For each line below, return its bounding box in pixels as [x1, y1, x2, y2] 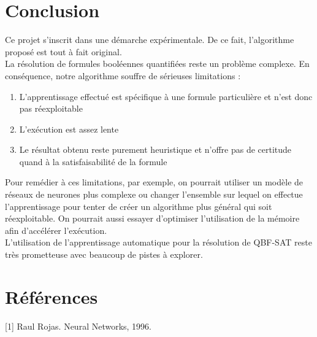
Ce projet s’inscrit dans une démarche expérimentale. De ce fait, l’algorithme [5, 33, 294, 46]
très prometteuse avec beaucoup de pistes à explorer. [5, 248, 203, 261]
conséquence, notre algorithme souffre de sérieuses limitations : [5, 69, 241, 82]
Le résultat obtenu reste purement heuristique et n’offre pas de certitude [19, 143, 292, 156]
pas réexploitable [19, 102, 83, 115]
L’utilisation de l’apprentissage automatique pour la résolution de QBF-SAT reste [5, 236, 312, 249]
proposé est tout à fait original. [5, 45, 122, 58]
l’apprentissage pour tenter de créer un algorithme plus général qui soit [5, 199, 272, 212]
